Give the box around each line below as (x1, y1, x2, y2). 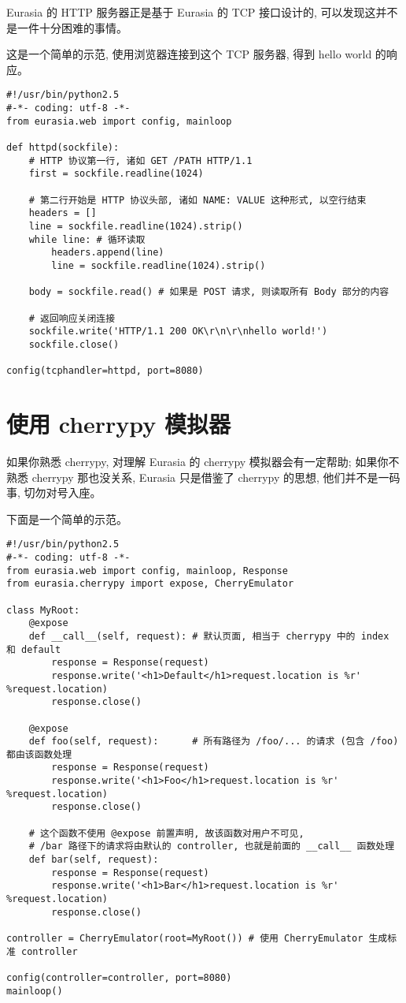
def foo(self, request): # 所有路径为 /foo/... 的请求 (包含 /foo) (28, 736, 399, 748)
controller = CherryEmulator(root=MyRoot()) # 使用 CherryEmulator (6, 933, 364, 944)
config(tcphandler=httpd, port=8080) (6, 365, 204, 377)
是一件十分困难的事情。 (6, 19, 127, 35)
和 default (6, 643, 61, 655)
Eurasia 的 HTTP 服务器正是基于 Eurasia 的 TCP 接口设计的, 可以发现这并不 (6, 4, 398, 20)
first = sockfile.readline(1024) (28, 168, 204, 180)
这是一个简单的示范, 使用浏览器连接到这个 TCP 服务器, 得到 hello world (6, 46, 372, 62)
